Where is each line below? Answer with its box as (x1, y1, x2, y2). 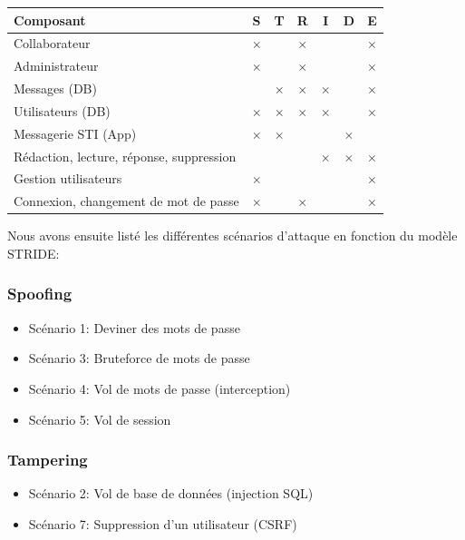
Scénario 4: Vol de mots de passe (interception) (28, 378, 291, 398)
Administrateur (14, 56, 99, 75)
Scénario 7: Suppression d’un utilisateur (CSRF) (28, 514, 297, 533)
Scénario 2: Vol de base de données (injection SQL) (28, 484, 314, 503)
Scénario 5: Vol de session (28, 409, 171, 428)
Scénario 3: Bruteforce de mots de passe (28, 349, 250, 368)
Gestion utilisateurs (14, 169, 122, 188)
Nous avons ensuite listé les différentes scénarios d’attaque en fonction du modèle (7, 226, 458, 245)
